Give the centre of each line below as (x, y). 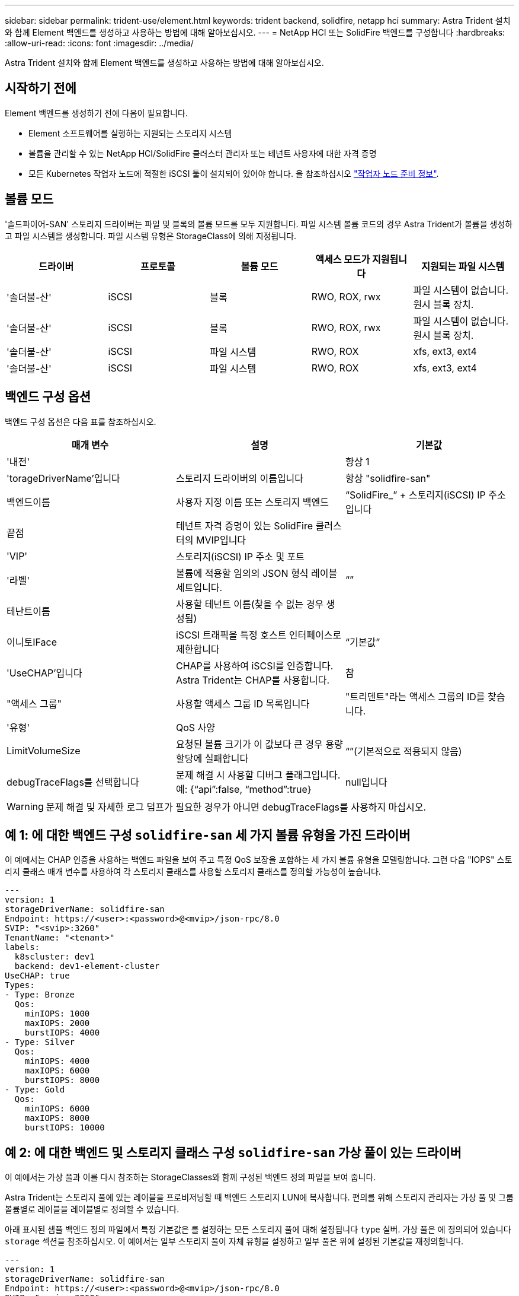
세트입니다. (199, 587)
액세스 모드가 (343, 259)
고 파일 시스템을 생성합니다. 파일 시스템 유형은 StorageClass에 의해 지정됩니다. (151, 236)
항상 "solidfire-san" (388, 478)
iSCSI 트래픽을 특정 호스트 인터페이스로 (259, 635)
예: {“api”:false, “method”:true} (244, 789)
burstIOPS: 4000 (62, 1033)
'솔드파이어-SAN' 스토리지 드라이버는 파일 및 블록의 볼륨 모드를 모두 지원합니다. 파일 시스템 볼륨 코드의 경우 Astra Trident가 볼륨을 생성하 (259, 224)
